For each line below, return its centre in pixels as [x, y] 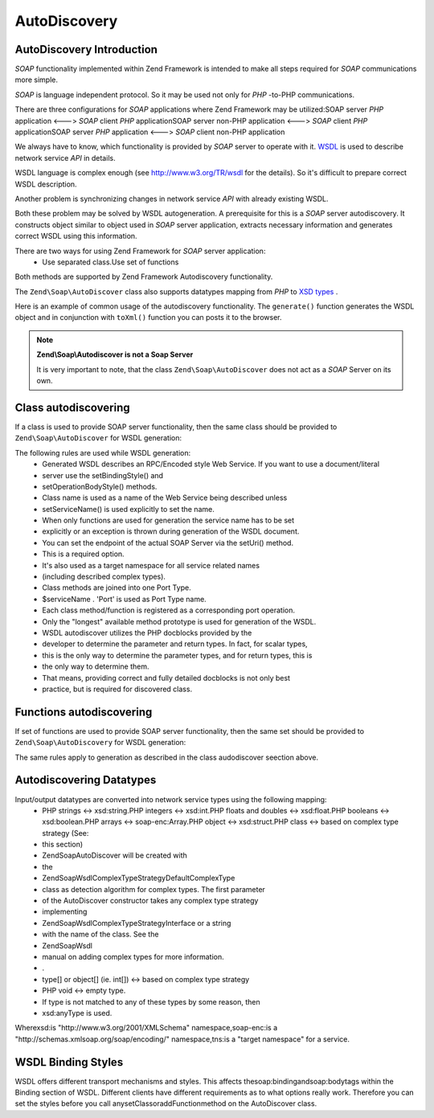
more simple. [36, 80]
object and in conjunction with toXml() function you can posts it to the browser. [148, 317]
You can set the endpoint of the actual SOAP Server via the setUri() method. [168, 543]
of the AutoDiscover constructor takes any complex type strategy [150, 901]
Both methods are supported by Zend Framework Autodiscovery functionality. [144, 276]
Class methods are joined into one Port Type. [117, 588]
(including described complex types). [104, 577]
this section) [63, 845]
